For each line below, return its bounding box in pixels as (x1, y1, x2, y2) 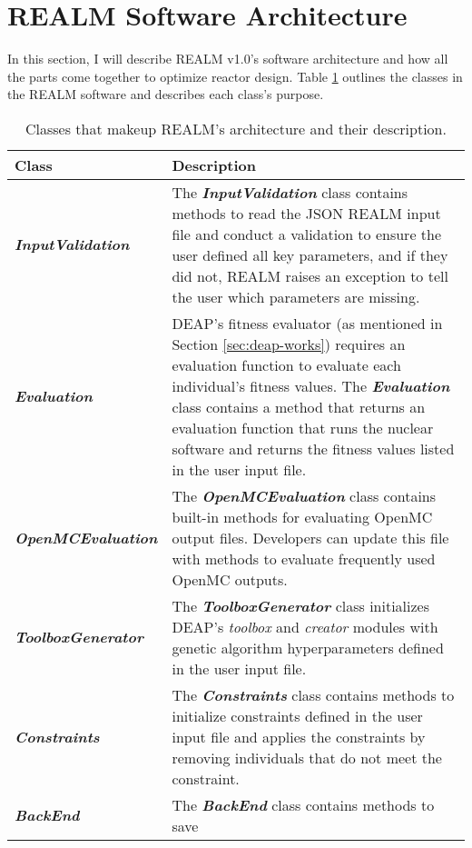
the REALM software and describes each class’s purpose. (7, 85, 324, 104)
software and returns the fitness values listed (172, 437, 455, 459)
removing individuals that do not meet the (172, 746, 442, 768)
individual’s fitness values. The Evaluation (172, 374, 450, 396)
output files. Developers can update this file (172, 526, 449, 548)
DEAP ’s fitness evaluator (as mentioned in (172, 312, 443, 334)
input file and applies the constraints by (172, 725, 426, 747)
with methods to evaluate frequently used (172, 547, 436, 569)
